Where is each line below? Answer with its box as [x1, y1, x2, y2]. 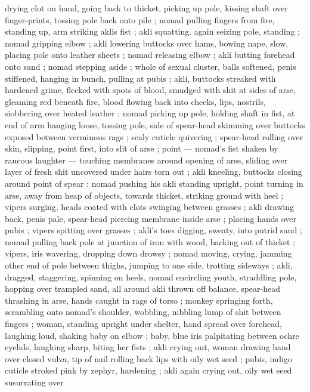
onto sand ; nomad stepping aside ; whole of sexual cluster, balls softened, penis [5, 60, 296, 72]
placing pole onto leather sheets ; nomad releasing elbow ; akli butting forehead [5, 48, 295, 61]
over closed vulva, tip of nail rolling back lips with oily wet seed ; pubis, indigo [5, 352, 292, 365]
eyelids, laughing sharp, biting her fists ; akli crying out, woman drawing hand [5, 341, 291, 353]
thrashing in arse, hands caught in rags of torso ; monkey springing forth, [5, 294, 273, 306]
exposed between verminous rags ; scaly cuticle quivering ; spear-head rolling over [5, 130, 303, 143]
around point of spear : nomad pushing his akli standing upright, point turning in [5, 177, 303, 189]
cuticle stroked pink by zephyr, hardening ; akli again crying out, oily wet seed [5, 364, 292, 376]
